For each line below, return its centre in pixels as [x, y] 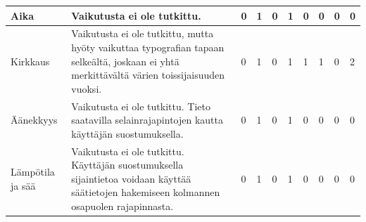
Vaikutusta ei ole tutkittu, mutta [143, 33]
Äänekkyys [34, 120]
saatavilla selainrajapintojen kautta [147, 120]
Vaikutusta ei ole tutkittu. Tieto [141, 106]
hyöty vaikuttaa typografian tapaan [148, 47]
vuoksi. [87, 88]
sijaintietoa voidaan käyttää [131, 178]
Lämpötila [33, 171]
